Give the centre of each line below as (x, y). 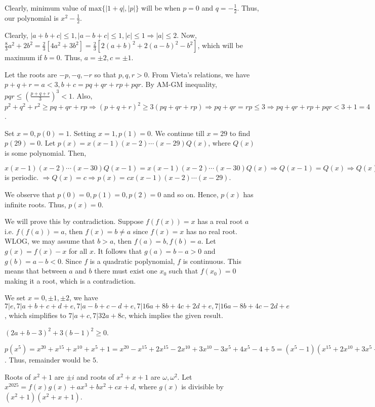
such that (183, 271)
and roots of (95, 376)
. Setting (83, 133)
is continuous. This (212, 261)
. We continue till (178, 133)
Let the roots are (31, 74)
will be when (161, 8)
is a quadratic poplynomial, (132, 261)
